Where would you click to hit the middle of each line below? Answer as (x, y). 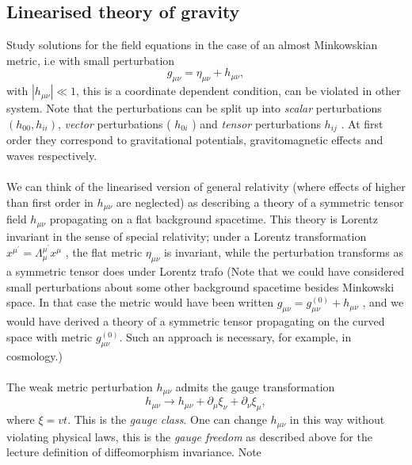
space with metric (50, 336)
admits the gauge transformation (255, 386)
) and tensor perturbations (256, 123)
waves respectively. (52, 155)
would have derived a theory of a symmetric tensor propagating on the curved (196, 321)
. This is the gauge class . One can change (167, 419)
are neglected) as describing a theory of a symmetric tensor (260, 202)
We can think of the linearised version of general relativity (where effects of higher (206, 187)
